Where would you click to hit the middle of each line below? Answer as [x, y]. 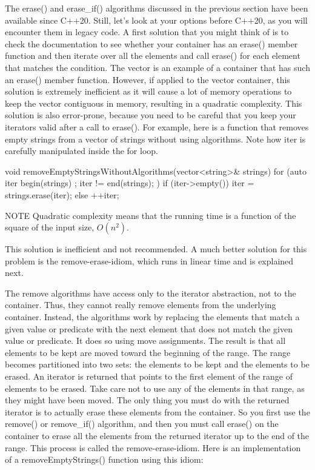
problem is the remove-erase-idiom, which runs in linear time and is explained [149, 260]
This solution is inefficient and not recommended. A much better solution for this [156, 249]
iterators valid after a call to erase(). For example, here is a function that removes [157, 126]
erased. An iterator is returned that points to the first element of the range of [149, 376]
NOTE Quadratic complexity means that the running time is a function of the [151, 215]
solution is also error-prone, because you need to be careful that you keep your [151, 115]
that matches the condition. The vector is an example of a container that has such [157, 67]
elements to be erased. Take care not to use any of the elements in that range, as [155, 388]
